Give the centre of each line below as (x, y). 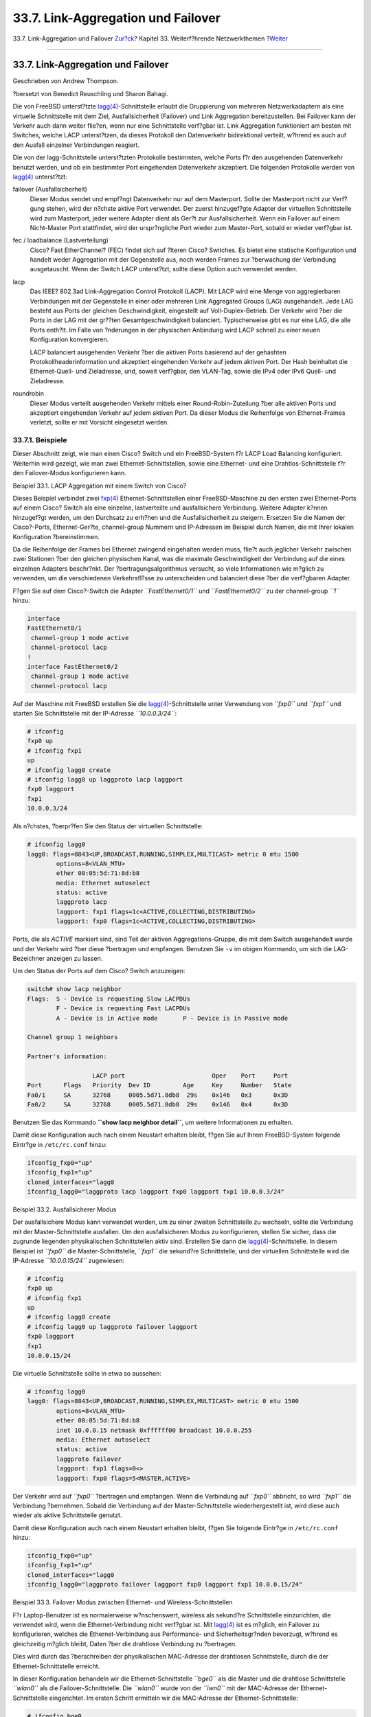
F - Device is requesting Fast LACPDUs (123, 1009)
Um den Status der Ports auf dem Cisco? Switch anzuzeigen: (99, 971)
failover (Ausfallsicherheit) (50, 190)
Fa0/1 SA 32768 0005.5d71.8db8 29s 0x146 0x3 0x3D (158, 1095)
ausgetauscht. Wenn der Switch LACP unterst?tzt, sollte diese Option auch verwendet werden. (164, 269)
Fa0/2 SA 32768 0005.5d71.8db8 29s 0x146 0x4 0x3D (158, 1105)
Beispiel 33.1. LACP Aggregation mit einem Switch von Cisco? (100, 486)
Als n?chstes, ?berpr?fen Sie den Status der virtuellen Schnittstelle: (108, 826)
